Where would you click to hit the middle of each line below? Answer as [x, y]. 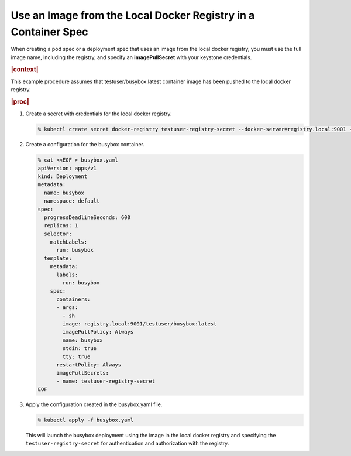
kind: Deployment [63, 176]
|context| [25, 69]
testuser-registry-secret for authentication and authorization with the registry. [127, 443]
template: [58, 258]
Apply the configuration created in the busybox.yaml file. [94, 404]
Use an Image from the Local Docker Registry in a [133, 15]
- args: [67, 308]
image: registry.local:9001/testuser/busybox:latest [140, 324]
